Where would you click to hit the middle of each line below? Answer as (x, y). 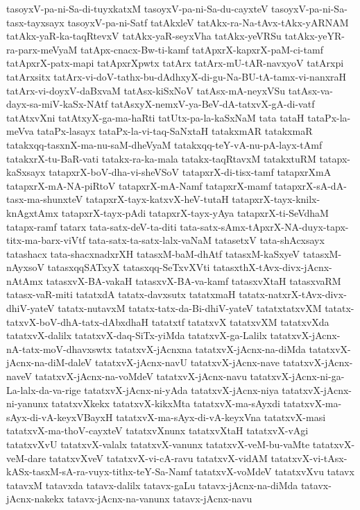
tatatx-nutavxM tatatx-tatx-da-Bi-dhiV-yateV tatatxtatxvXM (190, 308)
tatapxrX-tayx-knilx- (276, 199)
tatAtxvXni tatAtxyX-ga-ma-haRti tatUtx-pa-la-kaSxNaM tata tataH (155, 117)
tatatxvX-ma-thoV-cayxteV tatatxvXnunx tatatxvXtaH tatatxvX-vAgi (157, 430)
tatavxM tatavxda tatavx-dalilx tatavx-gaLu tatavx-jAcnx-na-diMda (152, 485)
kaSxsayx (26, 172)
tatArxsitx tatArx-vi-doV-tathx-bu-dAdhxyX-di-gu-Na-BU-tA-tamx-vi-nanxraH (177, 76)
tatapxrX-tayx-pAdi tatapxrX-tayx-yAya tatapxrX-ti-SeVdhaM (195, 212)
